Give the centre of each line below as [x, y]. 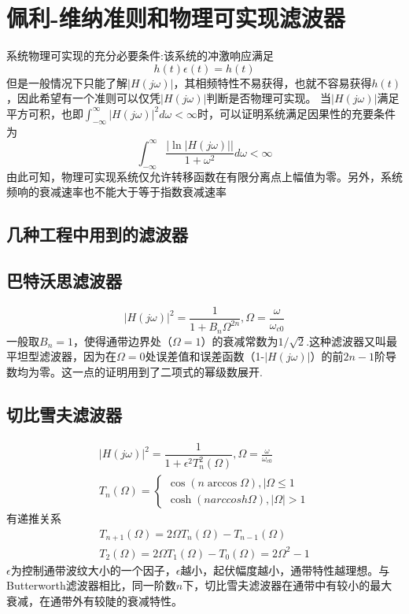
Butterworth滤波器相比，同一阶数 [91, 585]
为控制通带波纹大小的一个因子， [93, 570]
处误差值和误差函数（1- [205, 356]
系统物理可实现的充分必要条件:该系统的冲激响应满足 [140, 55]
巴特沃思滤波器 [64, 280]
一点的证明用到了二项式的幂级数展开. [167, 371]
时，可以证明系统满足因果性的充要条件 [296, 113]
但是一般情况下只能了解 [67, 82]
